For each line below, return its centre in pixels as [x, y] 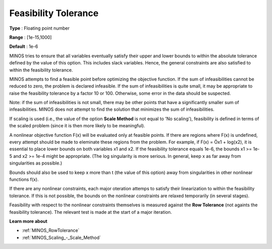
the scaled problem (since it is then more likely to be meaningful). [77, 126]
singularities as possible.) [36, 163]
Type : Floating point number [40, 28]
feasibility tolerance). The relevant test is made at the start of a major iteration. [91, 212]
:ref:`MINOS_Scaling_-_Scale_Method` [61, 237]
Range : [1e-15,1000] [31, 37]
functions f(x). [24, 179]
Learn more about [28, 221]
